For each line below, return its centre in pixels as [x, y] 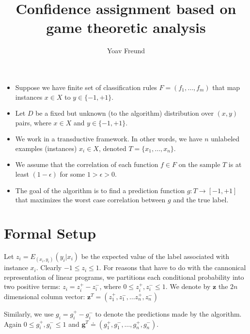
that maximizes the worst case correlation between [90, 200]
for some [72, 174]
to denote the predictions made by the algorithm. [168, 313]
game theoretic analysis [126, 27]
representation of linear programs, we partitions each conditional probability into [124, 277]
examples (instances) [46, 148]
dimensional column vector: [45, 296]
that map [226, 87]
